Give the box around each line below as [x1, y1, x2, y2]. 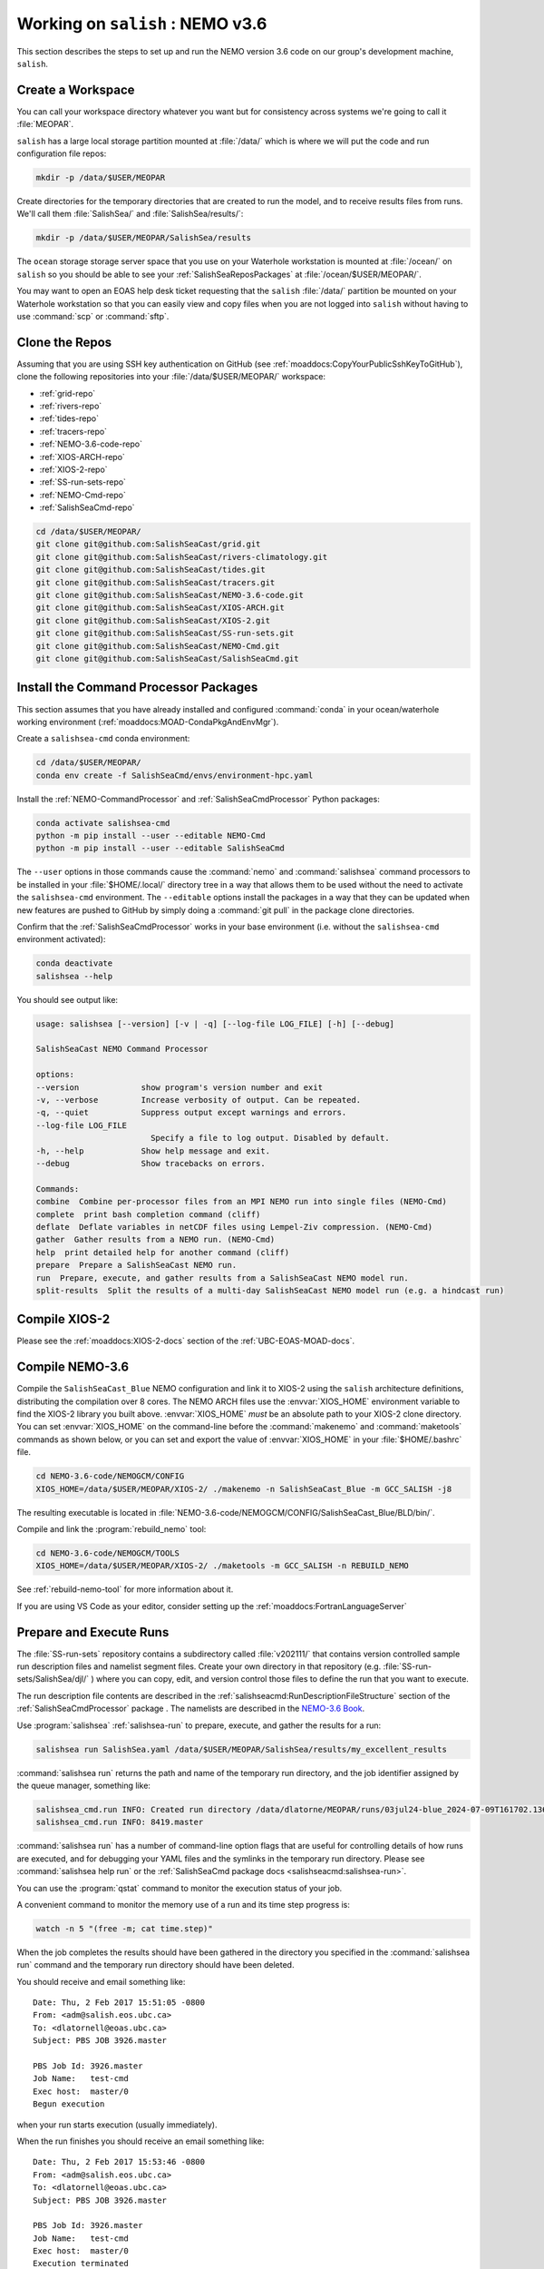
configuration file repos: [16, 148, 107, 159]
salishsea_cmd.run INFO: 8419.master [35, 1817, 204, 1828]
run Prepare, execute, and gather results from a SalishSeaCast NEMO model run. [35, 1272, 410, 1283]
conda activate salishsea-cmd [35, 818, 170, 828]
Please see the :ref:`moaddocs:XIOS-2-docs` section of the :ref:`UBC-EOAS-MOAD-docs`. [16, 1335, 355, 1347]
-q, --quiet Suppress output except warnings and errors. [35, 1107, 347, 1118]
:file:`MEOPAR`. [16, 119, 74, 130]
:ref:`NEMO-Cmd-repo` [39, 489, 126, 500]
